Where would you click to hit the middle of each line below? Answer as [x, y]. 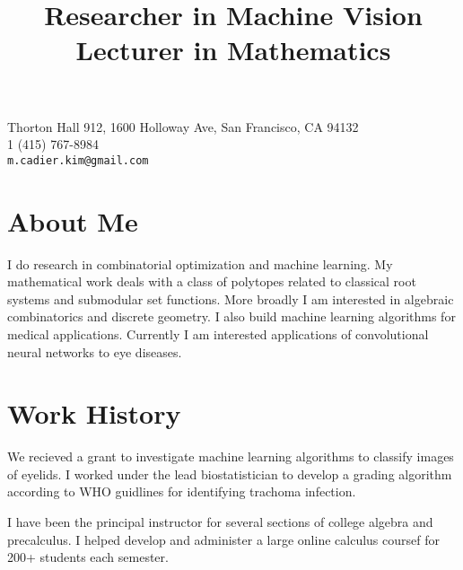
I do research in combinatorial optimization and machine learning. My [200, 263]
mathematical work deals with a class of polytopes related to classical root [212, 281]
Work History [94, 413]
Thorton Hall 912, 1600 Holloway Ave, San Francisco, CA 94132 [183, 126]
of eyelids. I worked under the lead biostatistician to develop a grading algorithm [230, 474]
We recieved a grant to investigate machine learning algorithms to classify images [231, 456]
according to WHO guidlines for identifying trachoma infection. [182, 491]
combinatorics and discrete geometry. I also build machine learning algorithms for [231, 316]
